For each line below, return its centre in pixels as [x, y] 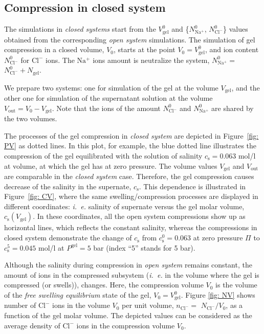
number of [20, 305]
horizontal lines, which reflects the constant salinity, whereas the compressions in [131, 227]
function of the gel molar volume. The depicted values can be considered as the [128, 315]
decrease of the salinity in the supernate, [68, 186]
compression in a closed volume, [54, 49]
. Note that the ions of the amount [106, 108]
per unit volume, [148, 305]
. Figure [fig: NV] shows [218, 295]
